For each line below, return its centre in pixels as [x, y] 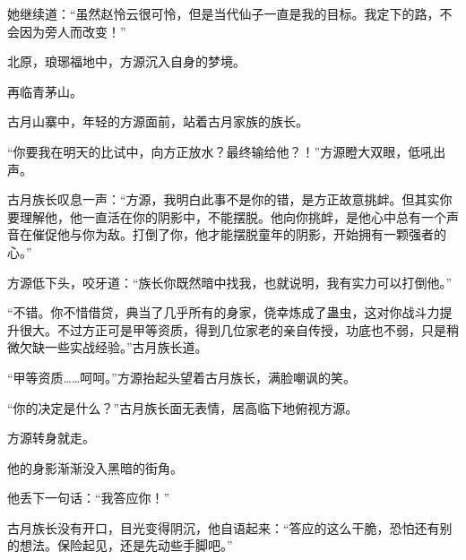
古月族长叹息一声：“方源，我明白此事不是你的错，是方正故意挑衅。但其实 [224, 199]
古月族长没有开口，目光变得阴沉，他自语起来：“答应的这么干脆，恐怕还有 [224, 527]
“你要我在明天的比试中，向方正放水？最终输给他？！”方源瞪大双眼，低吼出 [227, 151]
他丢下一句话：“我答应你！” [89, 498]
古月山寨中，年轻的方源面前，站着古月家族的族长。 [158, 121]
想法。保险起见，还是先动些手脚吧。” [126, 545]
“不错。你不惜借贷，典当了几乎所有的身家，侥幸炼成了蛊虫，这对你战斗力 [224, 312]
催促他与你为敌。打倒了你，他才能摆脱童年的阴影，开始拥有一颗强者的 [239, 234]
